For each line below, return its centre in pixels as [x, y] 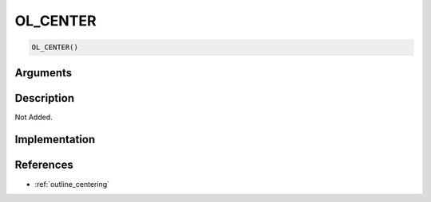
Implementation [55, 140]
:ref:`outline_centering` [72, 184]
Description [45, 98]
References [44, 165]
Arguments [43, 73]
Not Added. [34, 117]
